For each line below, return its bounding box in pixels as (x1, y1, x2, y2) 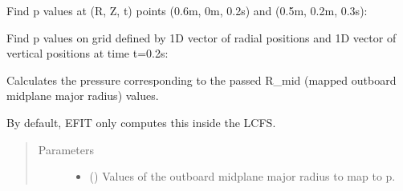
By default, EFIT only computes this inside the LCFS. (6, 113, 276, 130)
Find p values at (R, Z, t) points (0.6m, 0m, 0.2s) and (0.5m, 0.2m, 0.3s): (6, 2, 368, 18)
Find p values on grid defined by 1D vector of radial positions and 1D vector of (6, 29, 397, 46)
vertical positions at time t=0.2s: (6, 45, 169, 62)
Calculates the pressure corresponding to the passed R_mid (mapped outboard (6, 71, 397, 88)
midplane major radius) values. (6, 87, 159, 104)
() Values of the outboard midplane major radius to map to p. (89, 168, 396, 185)
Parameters (38, 141, 94, 157)
